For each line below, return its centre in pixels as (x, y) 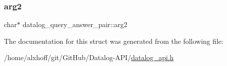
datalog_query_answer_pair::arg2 (75, 24)
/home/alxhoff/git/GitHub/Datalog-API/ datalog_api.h (89, 57)
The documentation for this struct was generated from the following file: (114, 41)
